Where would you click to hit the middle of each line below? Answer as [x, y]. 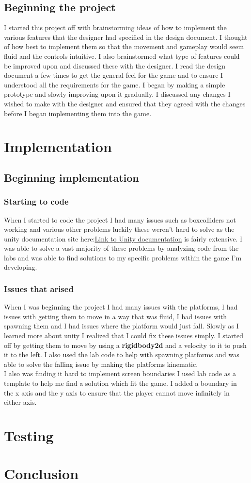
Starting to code [36, 201]
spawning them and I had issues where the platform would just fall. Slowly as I [121, 326]
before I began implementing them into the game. [78, 113]
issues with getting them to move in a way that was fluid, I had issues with [116, 316]
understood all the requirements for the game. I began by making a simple [115, 84]
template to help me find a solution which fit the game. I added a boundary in [120, 383]
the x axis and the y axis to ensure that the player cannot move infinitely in [117, 392]
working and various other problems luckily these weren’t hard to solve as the [119, 229]
